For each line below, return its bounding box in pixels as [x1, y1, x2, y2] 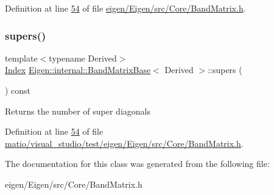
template [5, 51, 38, 64]
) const [5, 84, 31, 96]
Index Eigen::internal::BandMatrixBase [5, 63, 151, 76]
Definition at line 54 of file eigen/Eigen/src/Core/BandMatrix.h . [5, 2, 246, 14]
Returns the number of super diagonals [5, 104, 150, 117]
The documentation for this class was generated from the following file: [5, 157, 270, 170]
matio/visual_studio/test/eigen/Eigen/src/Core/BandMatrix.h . [5, 136, 244, 149]
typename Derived [49, 51, 117, 64]
